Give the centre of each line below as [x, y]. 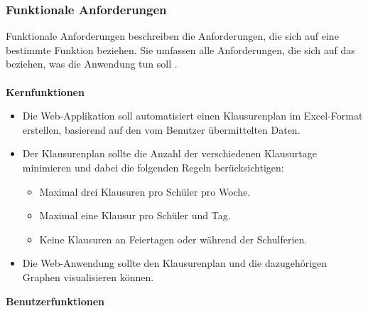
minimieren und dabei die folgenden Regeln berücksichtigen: [153, 167]
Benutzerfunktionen [55, 301]
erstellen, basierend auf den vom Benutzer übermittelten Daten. [161, 129]
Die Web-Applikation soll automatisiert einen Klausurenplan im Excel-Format [193, 116]
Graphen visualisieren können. [88, 276]
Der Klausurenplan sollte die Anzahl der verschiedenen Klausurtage [169, 153]
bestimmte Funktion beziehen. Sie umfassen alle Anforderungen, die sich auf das [180, 49]
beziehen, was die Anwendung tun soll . [92, 64]
